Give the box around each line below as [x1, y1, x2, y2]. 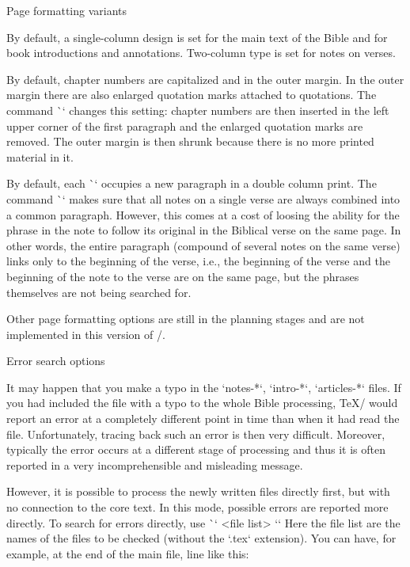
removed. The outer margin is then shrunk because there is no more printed [6, 133, 374, 150]
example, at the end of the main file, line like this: [6, 545, 249, 561]
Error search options [6, 352, 105, 369]
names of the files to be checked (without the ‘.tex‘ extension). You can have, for [6, 530, 397, 546]
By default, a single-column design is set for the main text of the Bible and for [6, 29, 388, 45]
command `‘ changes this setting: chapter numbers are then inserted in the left [6, 101, 389, 118]
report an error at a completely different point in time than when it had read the [6, 410, 400, 427]
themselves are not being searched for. [6, 283, 192, 300]
